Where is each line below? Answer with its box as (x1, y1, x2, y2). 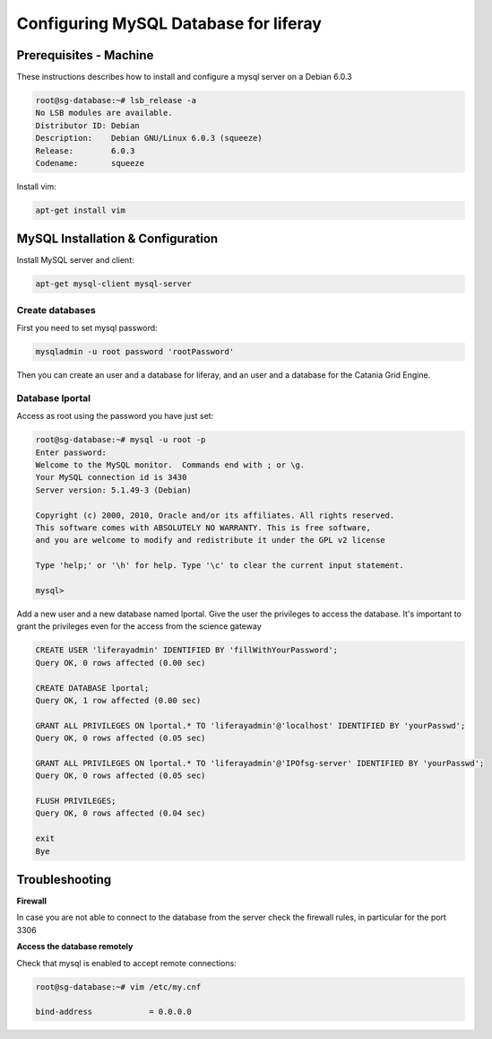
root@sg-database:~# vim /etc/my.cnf (35, 982, 202, 991)
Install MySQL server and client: (16, 255, 134, 266)
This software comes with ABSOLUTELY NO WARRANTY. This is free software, (35, 523, 372, 533)
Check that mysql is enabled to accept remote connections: (16, 957, 237, 968)
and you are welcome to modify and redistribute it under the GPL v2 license (35, 535, 385, 546)
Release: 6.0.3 (35, 145, 135, 156)
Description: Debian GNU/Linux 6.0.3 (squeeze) (35, 133, 263, 144)
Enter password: (35, 447, 108, 458)
